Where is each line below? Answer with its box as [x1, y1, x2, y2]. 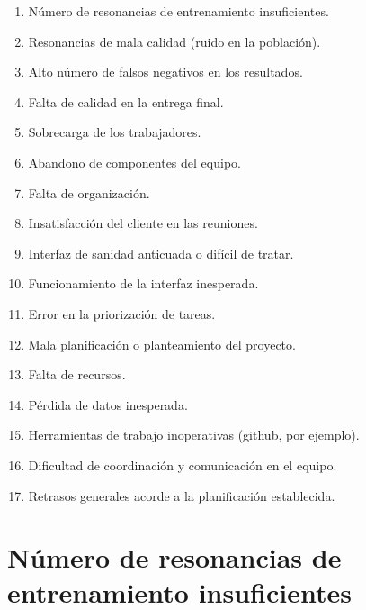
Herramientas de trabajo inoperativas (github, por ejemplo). [28, 425, 360, 444]
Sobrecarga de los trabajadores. [28, 123, 201, 141]
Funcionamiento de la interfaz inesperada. [28, 274, 259, 293]
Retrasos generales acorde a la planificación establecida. [28, 486, 335, 505]
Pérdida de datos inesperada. [28, 395, 188, 414]
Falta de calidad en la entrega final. [28, 92, 224, 111]
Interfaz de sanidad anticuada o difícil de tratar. [28, 243, 294, 262]
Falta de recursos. [28, 365, 126, 384]
